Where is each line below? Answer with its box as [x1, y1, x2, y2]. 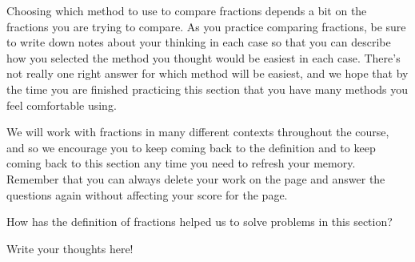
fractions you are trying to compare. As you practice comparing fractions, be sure [6, 18, 406, 34]
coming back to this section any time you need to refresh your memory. [6, 155, 356, 171]
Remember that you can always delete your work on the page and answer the [6, 170, 385, 187]
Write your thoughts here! [6, 240, 134, 256]
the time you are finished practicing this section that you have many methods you [6, 80, 409, 97]
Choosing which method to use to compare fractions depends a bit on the [6, 2, 367, 18]
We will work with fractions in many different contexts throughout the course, [6, 123, 389, 140]
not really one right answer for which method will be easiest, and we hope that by [6, 65, 409, 82]
